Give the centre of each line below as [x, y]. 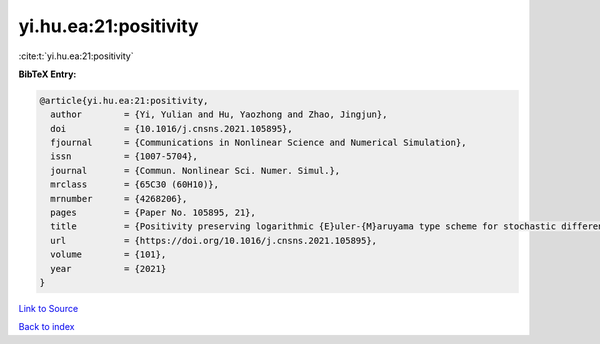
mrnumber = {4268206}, [119, 198]
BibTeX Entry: [47, 74]
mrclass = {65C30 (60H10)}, [135, 184]
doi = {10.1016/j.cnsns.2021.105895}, [172, 128]
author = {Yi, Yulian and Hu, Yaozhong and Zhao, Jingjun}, [219, 114]
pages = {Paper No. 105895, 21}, [153, 213]
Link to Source [48, 308]
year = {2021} [108, 268]
